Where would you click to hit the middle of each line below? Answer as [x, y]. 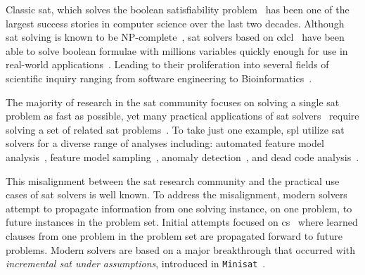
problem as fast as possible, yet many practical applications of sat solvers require [182, 116]
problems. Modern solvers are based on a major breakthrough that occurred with [180, 249]
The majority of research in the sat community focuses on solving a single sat [173, 102]
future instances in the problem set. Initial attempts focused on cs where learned [182, 222]
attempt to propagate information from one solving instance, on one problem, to [179, 208]
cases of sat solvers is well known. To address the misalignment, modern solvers [177, 194]
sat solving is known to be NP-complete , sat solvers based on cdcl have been [175, 37]
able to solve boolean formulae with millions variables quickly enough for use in [177, 50]
